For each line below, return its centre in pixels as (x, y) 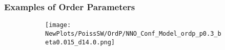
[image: (58, 25)
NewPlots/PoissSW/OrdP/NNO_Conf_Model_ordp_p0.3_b (133, 33)
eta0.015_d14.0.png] (80, 42)
